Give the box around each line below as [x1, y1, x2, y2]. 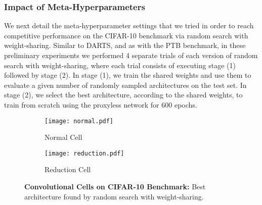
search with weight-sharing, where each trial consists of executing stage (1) [4, 60, 236, 70]
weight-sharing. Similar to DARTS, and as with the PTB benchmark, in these [4, 40, 246, 50]
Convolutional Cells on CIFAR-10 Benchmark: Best [24, 181, 206, 192]
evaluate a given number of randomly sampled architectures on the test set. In [4, 79, 247, 90]
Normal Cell [45, 132, 82, 142]
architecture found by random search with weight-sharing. [24, 191, 204, 201]
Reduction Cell [45, 164, 91, 175]
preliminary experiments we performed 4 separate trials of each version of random [4, 50, 258, 60]
